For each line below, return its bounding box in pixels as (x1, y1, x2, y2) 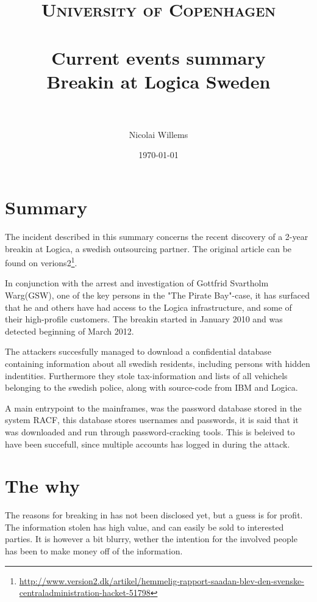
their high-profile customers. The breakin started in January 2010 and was (5, 313, 283, 325)
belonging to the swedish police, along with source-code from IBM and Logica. (5, 381, 298, 394)
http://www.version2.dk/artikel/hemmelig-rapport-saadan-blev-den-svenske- (19, 574, 304, 587)
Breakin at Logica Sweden (46, 68, 271, 93)
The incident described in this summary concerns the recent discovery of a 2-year (5, 230, 308, 242)
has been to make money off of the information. (5, 545, 183, 557)
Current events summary (51, 45, 266, 70)
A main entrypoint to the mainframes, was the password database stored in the (5, 401, 302, 414)
